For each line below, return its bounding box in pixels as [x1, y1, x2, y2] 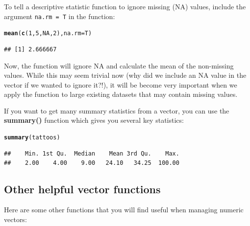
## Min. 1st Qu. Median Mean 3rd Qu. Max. [4, 150, 179, 157]
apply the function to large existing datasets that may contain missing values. [4, 89, 238, 99]
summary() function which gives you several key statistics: [4, 115, 184, 125]
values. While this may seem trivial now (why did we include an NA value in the [4, 70, 247, 80]
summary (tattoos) [4, 134, 60, 141]
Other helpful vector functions [4, 181, 161, 197]
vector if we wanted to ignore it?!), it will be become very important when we [4, 79, 237, 90]
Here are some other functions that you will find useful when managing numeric [4, 204, 244, 215]
